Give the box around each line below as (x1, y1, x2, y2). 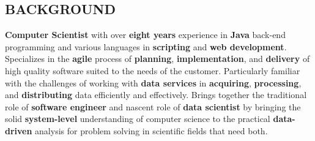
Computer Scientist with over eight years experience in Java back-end (5, 28, 286, 41)
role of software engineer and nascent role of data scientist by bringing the (5, 100, 301, 113)
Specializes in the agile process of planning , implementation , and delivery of (5, 52, 310, 65)
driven (5, 124, 32, 137)
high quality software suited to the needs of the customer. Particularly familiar (5, 64, 300, 77)
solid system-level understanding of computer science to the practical (5, 112, 270, 125)
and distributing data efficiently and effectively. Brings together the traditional (5, 88, 307, 101)
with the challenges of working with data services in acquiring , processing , (5, 76, 302, 89)
